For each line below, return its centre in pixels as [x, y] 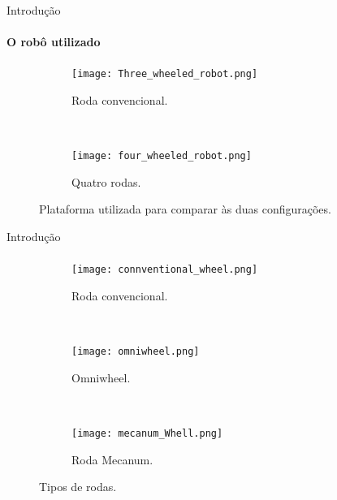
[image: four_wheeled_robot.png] [162, 156]
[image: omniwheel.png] [136, 352]
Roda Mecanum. [112, 459]
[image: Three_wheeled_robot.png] [165, 74]
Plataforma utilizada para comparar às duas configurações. [185, 209]
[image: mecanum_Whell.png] [147, 433]
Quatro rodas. [106, 181]
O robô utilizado [54, 42]
